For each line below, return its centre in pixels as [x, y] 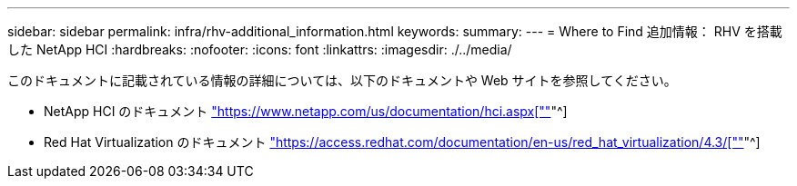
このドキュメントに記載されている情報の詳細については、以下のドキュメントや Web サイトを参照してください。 [342, 80]
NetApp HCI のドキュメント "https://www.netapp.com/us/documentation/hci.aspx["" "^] [306, 111]
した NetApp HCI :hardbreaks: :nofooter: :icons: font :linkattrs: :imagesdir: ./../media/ [260, 49]
